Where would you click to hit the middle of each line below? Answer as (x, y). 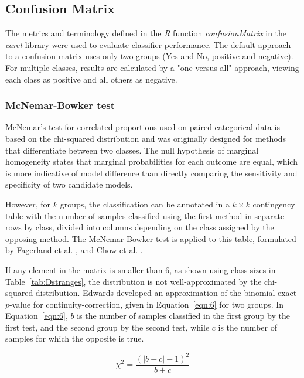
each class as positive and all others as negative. (91, 79)
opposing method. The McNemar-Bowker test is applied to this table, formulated (151, 238)
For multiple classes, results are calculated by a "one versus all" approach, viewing (152, 67)
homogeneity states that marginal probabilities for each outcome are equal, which (151, 161)
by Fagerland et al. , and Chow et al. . (74, 250)
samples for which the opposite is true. (75, 338)
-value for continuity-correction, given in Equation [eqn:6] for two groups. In (147, 304)
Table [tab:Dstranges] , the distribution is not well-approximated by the (134, 281)
